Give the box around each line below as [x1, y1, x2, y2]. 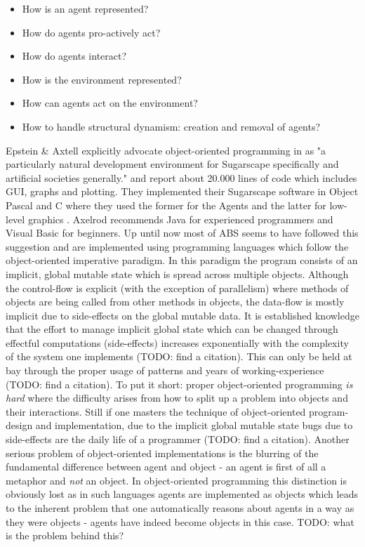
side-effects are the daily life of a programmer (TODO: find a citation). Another [6, 432, 350, 447]
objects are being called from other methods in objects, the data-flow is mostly [6, 294, 345, 309]
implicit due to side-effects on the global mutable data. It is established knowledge [6, 308, 359, 322]
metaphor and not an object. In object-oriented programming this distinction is [6, 473, 347, 487]
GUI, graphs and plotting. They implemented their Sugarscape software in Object [6, 184, 359, 199]
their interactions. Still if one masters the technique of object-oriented [6, 404, 306, 419]
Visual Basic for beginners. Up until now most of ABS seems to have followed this [6, 225, 359, 240]
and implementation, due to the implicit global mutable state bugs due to [35, 418, 353, 433]
